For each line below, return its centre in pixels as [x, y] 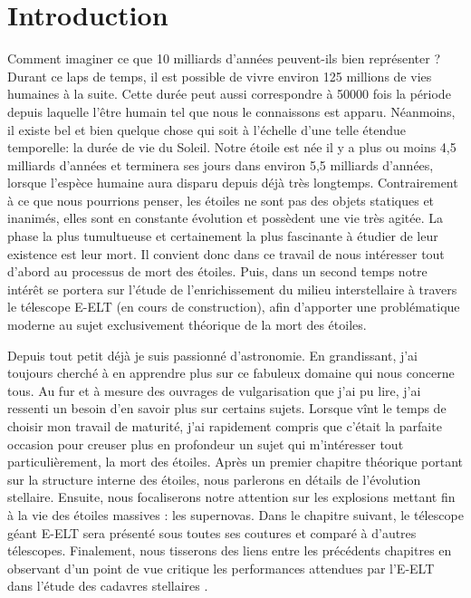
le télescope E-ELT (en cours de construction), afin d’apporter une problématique [234, 307]
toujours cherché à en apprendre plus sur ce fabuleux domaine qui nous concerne [231, 373]
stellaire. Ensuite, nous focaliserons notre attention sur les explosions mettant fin [231, 497]
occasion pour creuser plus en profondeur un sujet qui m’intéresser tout [206, 444]
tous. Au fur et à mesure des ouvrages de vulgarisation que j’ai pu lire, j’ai [214, 390]
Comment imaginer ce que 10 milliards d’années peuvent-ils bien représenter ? [224, 58]
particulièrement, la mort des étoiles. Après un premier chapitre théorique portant [235, 462]
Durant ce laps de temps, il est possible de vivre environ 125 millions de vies [220, 76]
